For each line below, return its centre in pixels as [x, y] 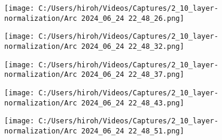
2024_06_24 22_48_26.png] [133, 18]
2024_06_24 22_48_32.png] [133, 46]
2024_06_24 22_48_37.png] [133, 75]
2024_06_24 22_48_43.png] [133, 103]
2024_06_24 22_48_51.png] [133, 131]
